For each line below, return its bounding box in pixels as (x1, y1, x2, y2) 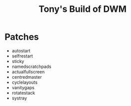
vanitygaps (11, 84, 35, 90)
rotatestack (11, 90, 35, 96)
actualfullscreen (11, 68, 45, 75)
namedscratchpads (11, 63, 51, 69)
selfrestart (11, 53, 33, 59)
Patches (4, 31, 39, 43)
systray (11, 95, 27, 101)
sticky (11, 58, 24, 64)
